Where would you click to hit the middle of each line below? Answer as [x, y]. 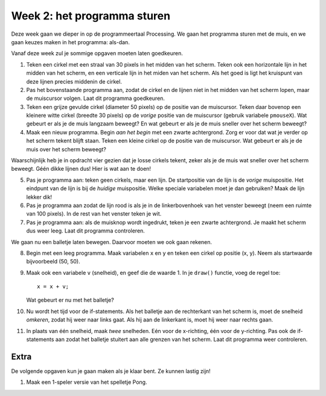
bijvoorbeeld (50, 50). [53, 262]
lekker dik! [39, 197]
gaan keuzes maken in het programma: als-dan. [70, 42]
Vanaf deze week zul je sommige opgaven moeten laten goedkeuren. [97, 53]
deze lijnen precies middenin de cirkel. [74, 81]
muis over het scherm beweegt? [66, 149]
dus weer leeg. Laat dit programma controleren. [85, 231]
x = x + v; [53, 287]
